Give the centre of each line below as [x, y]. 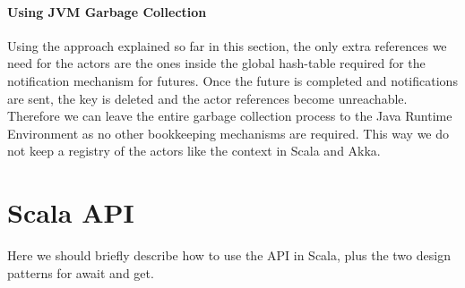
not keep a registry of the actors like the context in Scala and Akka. [194, 151]
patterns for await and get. [81, 272]
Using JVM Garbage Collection [107, 11]
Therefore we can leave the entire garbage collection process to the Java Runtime [230, 116]
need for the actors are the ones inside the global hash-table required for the [216, 63]
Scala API [71, 212]
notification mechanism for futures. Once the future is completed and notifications [232, 80]
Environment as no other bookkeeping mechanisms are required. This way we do [228, 133]
